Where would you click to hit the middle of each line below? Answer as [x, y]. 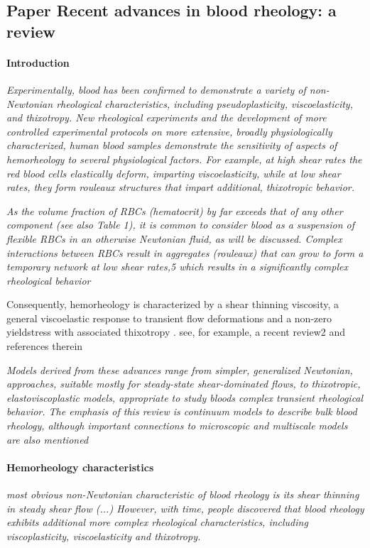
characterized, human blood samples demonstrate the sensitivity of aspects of [172, 145]
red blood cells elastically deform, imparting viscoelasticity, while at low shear [174, 173]
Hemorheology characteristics [80, 467]
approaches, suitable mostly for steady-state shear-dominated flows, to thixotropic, [184, 384]
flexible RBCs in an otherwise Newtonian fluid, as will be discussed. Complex [174, 238]
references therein [45, 346]
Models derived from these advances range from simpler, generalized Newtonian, [180, 369]
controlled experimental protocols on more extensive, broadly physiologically [169, 131]
